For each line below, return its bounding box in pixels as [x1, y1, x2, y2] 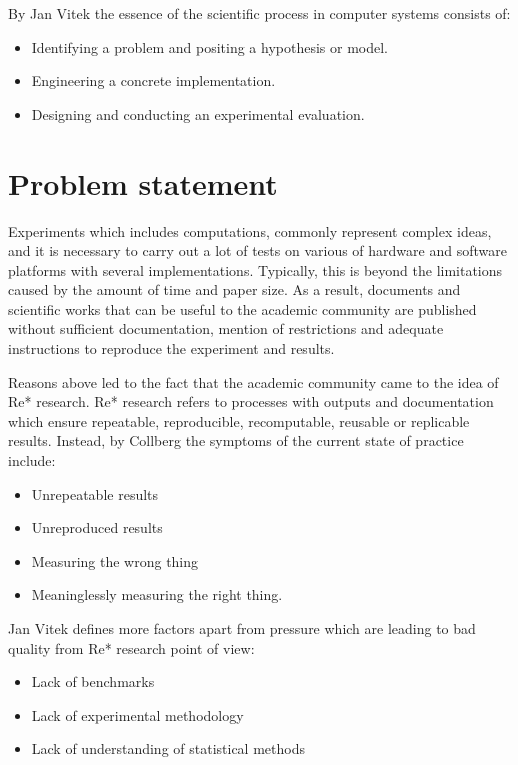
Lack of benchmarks [31, 671, 155, 692]
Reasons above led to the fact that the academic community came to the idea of [8, 371, 499, 392]
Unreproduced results [31, 517, 163, 538]
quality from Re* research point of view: [8, 637, 255, 658]
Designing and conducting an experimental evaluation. [31, 103, 365, 124]
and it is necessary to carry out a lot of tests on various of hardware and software [8, 240, 507, 261]
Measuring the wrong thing [31, 550, 199, 571]
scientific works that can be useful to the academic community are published [8, 298, 477, 319]
